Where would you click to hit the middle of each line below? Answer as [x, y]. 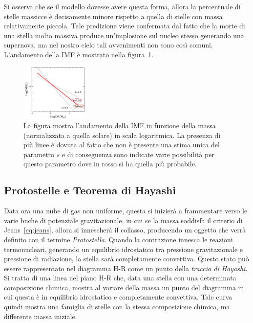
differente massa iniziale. [41, 316]
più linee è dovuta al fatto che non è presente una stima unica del [122, 145]
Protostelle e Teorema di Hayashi [90, 190]
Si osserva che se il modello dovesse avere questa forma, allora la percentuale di [122, 6]
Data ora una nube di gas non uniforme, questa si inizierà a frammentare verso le [126, 211]
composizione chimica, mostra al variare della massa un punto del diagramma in [124, 287]
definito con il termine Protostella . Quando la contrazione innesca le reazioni [118, 239]
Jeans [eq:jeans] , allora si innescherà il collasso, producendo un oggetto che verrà [125, 230]
